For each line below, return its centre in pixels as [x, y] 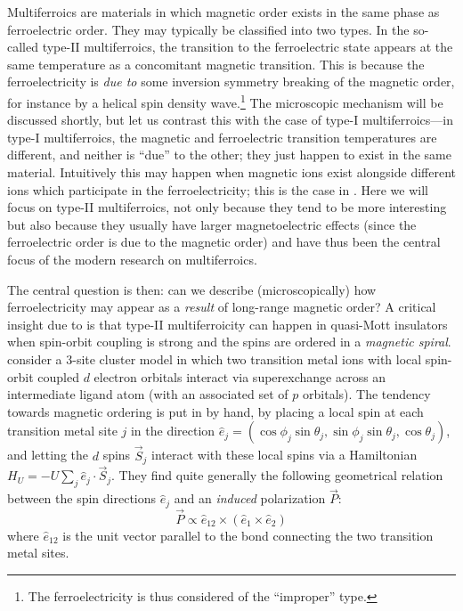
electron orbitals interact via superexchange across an [240, 376]
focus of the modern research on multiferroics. [132, 259]
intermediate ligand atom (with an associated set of [148, 394]
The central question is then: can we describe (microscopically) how [192, 289]
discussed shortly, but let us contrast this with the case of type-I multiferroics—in [230, 120]
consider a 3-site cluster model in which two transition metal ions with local [215, 358]
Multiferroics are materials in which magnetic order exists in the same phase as [223, 12]
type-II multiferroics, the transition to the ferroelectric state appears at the [248, 47]
